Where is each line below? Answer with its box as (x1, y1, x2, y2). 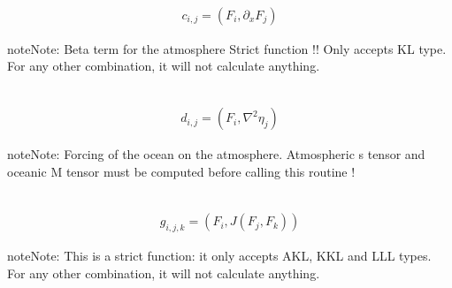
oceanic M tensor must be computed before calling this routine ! (7, 163, 356, 181)
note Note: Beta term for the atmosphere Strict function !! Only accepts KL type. (7, 39, 447, 57)
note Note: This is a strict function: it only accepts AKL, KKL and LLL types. (7, 246, 432, 265)
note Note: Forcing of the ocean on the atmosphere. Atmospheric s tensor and (7, 145, 425, 163)
